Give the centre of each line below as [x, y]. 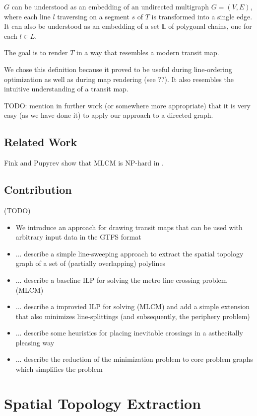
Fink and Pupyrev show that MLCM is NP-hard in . [84, 163]
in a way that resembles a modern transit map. [148, 52]
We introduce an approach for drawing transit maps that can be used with [129, 227]
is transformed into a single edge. [202, 16]
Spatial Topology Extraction [103, 403]
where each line [27, 16]
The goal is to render [36, 52]
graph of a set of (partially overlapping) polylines [91, 263]
